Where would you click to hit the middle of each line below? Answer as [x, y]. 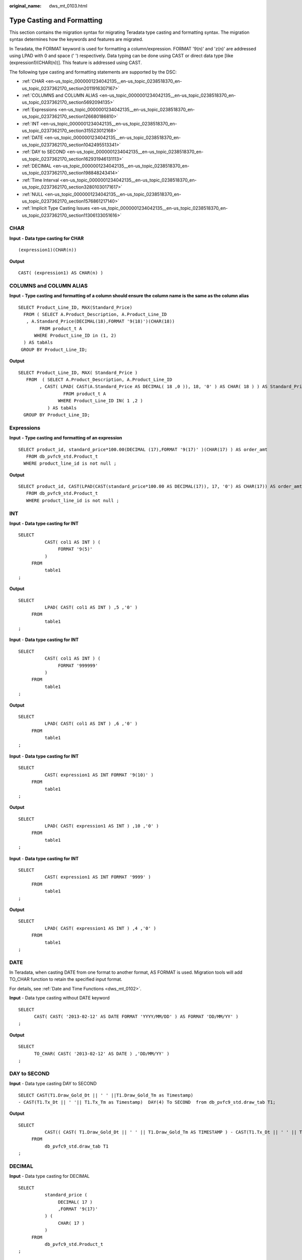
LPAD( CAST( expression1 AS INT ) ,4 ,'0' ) [100, 928]
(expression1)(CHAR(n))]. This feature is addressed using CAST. [75, 62]
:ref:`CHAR [33, 81]
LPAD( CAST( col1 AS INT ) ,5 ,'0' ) [91, 607]
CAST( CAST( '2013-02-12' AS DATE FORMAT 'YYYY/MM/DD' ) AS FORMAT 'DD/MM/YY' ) [136, 1017]
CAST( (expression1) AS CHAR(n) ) [61, 273]
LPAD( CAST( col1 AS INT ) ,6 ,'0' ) [91, 724]
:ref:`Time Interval [40, 180]
